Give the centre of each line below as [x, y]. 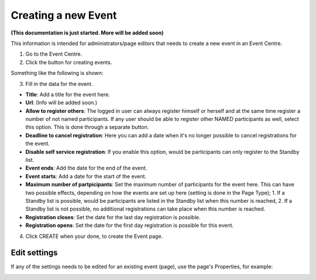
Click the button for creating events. [69, 62]
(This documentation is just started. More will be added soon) [87, 33]
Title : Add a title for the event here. [68, 94]
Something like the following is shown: [57, 73]
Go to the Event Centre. [54, 54]
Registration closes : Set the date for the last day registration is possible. [113, 217]
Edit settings [34, 253]
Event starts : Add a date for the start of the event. [86, 176]
